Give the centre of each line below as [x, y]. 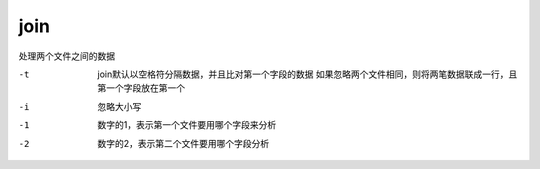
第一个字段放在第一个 [141, 88]
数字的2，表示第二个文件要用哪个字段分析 [183, 143]
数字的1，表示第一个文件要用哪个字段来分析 [187, 125]
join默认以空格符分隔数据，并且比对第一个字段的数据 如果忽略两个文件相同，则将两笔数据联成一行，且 [307, 74]
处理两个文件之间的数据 [66, 56]
